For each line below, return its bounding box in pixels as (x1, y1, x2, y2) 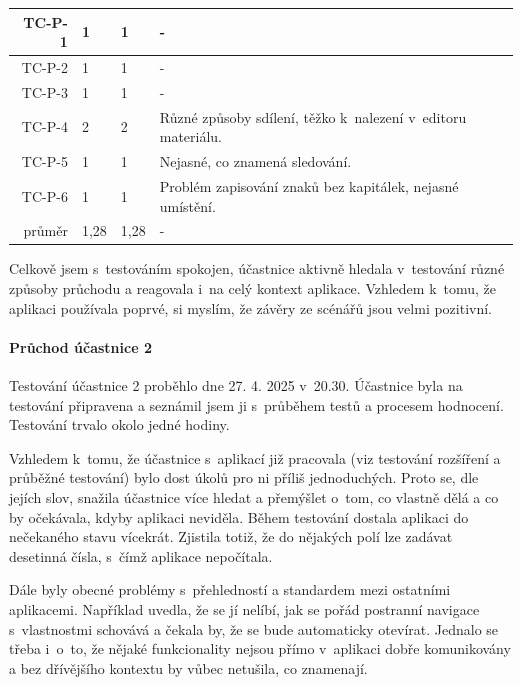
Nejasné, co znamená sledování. (159, 151, 352, 172)
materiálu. (159, 126, 222, 147)
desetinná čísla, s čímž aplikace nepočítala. (9, 545, 273, 566)
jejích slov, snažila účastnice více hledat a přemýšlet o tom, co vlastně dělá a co (9, 486, 499, 507)
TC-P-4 (21, 116, 68, 137)
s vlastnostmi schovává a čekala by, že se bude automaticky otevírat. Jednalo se (9, 618, 499, 639)
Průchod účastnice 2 (9, 336, 152, 357)
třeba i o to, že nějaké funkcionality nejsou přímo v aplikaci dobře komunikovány (9, 638, 511, 659)
